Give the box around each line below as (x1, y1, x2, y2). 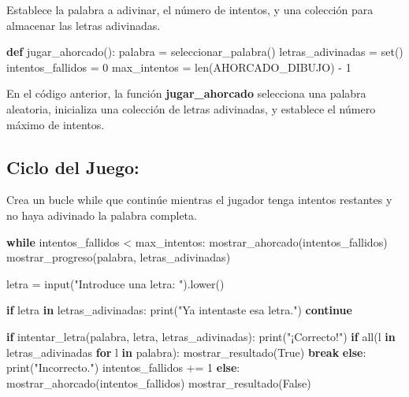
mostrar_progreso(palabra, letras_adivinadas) (6, 249, 231, 265)
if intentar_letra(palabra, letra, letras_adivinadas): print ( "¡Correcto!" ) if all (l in (6, 328, 396, 344)
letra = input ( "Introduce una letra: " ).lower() (6, 275, 225, 291)
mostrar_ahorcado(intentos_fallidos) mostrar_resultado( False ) (6, 374, 311, 391)
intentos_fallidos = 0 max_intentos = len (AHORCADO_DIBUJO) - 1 (6, 58, 351, 75)
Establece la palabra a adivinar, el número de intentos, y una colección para (6, 2, 374, 17)
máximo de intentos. (6, 116, 105, 132)
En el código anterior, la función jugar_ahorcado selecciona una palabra (6, 85, 366, 102)
